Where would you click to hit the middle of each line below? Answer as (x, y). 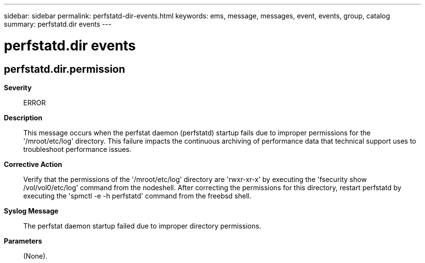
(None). (35, 256)
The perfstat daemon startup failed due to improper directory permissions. (142, 226)
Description (23, 117)
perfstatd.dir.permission (65, 69)
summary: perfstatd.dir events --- (58, 24)
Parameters (23, 241)
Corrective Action (33, 164)
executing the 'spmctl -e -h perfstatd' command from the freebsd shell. (137, 196)
